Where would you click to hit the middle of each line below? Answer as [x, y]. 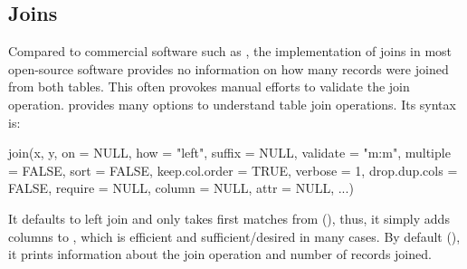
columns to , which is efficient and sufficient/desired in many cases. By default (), [234, 236]
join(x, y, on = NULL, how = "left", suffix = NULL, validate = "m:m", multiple [229, 153]
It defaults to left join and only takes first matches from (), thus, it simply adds [229, 218]
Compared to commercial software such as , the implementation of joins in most [230, 51]
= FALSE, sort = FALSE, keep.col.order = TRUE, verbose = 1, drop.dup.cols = [233, 170]
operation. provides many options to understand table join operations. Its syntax [232, 104]
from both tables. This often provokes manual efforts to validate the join [209, 86]
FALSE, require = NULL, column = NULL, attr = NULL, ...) [181, 188]
